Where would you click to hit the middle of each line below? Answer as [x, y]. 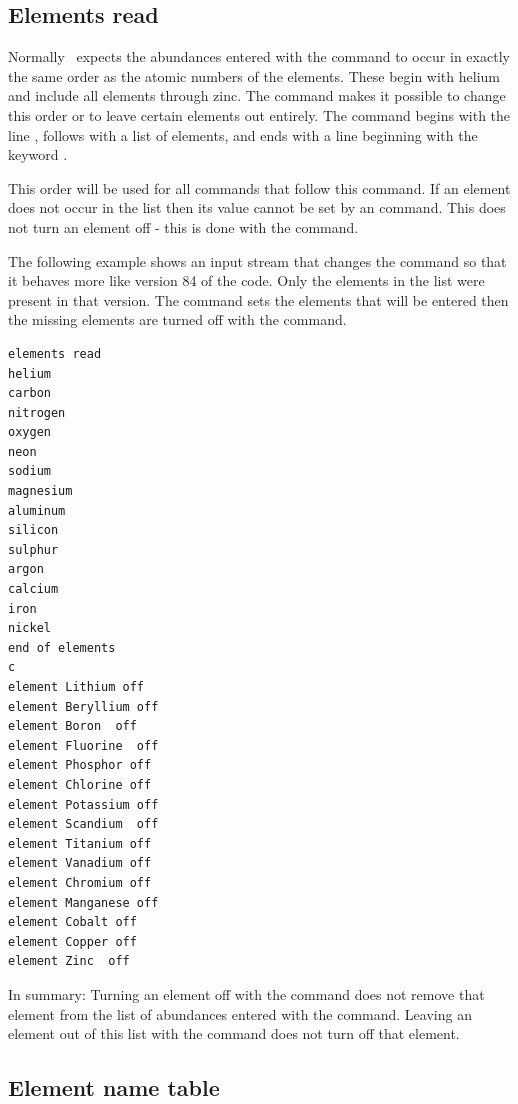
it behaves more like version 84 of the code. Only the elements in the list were [246, 280]
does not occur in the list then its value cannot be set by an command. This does [257, 207]
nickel [29, 628]
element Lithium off [76, 687]
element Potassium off [83, 804]
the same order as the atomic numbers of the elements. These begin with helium [254, 75]
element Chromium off [80, 882]
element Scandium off [83, 824]
